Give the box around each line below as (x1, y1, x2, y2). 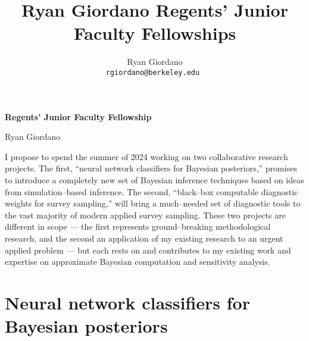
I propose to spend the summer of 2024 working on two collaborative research (5, 150, 288, 162)
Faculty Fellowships (73, 21, 236, 45)
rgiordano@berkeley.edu (105, 68, 200, 77)
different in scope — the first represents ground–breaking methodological (5, 220, 271, 233)
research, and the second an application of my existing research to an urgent (5, 231, 283, 244)
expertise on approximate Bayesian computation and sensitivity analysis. (5, 255, 270, 268)
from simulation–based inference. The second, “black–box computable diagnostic (5, 185, 298, 198)
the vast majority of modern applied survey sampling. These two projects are (5, 208, 286, 221)
